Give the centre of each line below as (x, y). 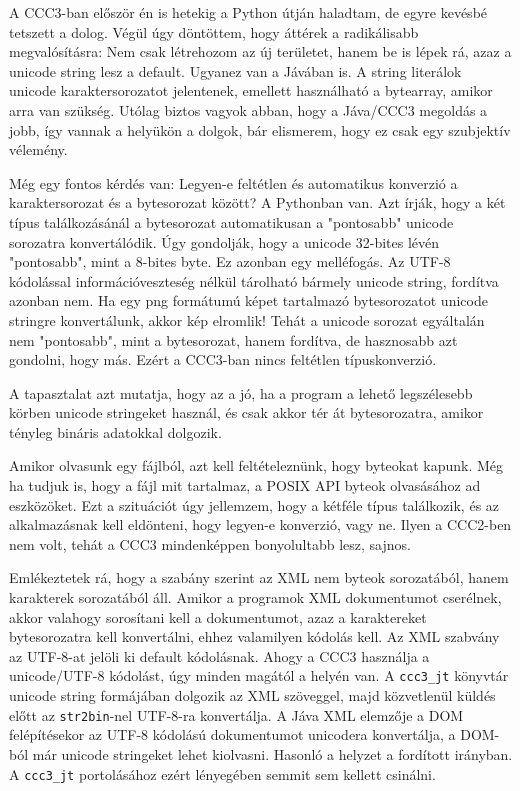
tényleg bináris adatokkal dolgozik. (115, 431)
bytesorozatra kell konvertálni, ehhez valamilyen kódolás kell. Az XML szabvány (254, 636)
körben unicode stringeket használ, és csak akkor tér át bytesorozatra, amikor (246, 412)
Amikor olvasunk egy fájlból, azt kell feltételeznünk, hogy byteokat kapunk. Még (256, 465)
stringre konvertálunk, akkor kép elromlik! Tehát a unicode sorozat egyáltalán (247, 319)
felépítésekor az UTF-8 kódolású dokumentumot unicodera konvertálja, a (232, 734)
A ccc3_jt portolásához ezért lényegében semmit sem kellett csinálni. (222, 773)
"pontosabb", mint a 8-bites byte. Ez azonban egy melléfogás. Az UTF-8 (230, 261)
